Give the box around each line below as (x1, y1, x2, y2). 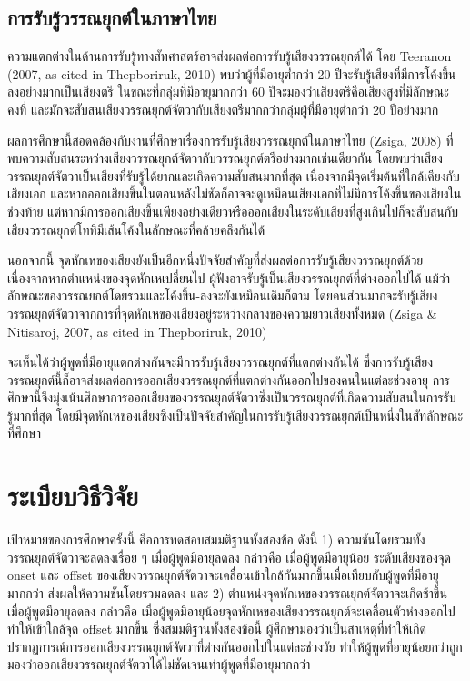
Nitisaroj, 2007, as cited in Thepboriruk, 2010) (7, 321, 267, 340)
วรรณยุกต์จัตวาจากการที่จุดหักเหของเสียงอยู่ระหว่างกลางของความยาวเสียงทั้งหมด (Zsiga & (7, 303, 437, 322)
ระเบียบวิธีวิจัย (7, 477, 138, 514)
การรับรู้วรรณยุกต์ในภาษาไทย (7, 4, 217, 32)
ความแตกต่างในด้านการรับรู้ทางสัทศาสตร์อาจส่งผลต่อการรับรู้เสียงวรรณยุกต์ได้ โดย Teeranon (7, 46, 452, 66)
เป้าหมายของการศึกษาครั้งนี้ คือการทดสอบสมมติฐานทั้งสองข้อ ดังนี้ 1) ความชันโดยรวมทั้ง (7, 530, 425, 549)
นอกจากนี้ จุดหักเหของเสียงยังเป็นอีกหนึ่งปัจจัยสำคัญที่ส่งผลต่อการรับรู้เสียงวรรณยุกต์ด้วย (7, 250, 424, 269)
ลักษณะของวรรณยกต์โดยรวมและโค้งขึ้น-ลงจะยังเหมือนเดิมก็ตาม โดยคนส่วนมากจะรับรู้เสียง (7, 286, 438, 305)
